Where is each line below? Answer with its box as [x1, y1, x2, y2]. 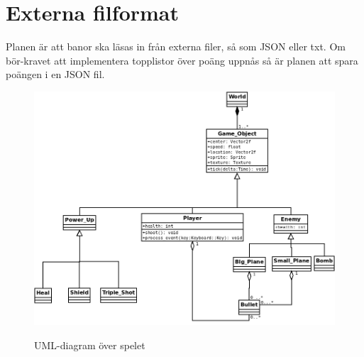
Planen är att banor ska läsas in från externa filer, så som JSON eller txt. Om [6, 39, 346, 54]
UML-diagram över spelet [34, 337, 145, 352]
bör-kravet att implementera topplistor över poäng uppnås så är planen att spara [6, 53, 358, 67]
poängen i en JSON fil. [6, 67, 105, 82]
